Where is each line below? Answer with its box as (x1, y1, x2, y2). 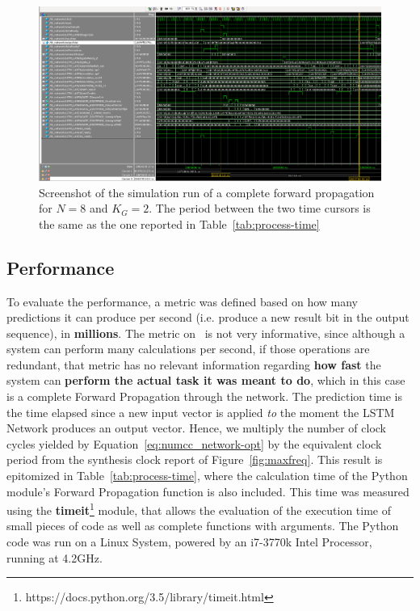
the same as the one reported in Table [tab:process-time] (39, 215, 320, 232)
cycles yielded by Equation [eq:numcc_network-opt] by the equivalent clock (6, 435, 382, 452)
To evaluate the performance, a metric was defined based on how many (6, 293, 359, 310)
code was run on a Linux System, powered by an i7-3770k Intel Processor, (6, 533, 372, 550)
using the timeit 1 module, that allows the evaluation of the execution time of (6, 499, 392, 518)
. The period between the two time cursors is (149, 200, 371, 217)
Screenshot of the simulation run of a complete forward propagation (39, 183, 375, 200)
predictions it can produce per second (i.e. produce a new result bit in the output (6, 309, 409, 326)
